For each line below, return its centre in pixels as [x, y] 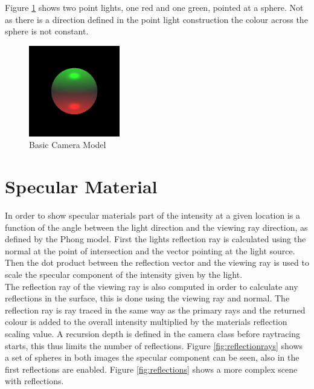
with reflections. [34, 381]
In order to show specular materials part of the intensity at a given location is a [153, 215]
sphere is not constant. [47, 31]
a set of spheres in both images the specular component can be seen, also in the [152, 357]
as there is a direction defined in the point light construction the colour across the [156, 19]
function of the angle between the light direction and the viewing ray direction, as [156, 227]
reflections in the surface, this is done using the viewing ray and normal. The [147, 298]
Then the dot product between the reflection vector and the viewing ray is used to [157, 262]
